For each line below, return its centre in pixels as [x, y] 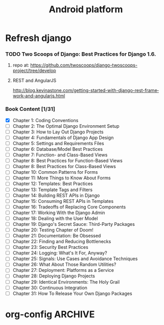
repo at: [21, 65]
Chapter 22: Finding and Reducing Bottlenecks [62, 242]
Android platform [86, 9]
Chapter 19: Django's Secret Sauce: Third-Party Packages [74, 224]
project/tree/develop [34, 71]
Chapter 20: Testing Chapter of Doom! [53, 230]
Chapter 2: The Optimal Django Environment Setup [66, 126]
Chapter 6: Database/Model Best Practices [58, 149]
